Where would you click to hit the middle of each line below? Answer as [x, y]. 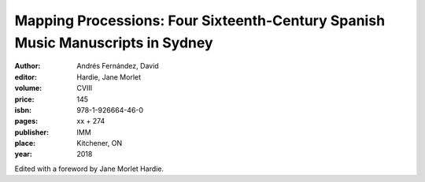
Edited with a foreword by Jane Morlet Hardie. [89, 169]
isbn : [23, 110]
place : [25, 143]
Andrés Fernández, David [118, 66]
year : [24, 154]
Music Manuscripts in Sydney [114, 43]
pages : [26, 121]
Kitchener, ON [99, 143]
